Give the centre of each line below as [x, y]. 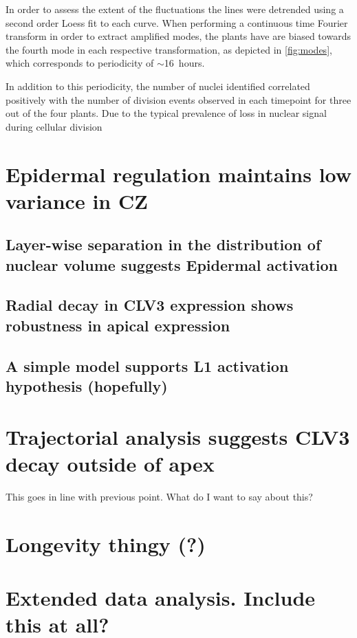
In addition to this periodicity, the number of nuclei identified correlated [158, 86]
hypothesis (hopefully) [87, 386]
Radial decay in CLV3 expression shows [150, 305]
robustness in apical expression [118, 325]
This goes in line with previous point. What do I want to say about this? [159, 496]
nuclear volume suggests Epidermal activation [172, 264]
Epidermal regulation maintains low [179, 174]
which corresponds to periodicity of [80, 63]
